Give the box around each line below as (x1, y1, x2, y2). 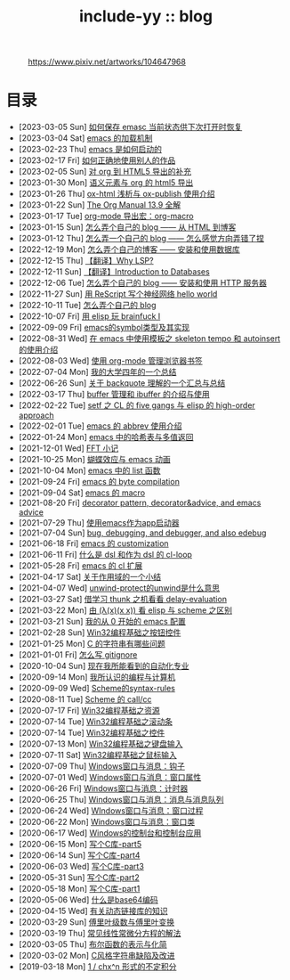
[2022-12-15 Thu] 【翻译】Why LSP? (18, 256, 154, 266)
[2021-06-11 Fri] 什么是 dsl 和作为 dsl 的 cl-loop (18, 550, 192, 560)
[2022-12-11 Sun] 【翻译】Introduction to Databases (18, 266, 210, 277)
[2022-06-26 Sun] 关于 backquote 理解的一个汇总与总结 (18, 378, 226, 388)
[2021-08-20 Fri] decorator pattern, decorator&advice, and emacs (18, 497, 262, 509)
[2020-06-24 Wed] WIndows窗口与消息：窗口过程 (18, 805, 204, 816)
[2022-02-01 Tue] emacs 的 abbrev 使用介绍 (18, 421, 182, 431)
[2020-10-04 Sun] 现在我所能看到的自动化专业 (18, 661, 189, 672)
